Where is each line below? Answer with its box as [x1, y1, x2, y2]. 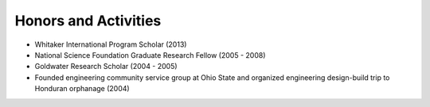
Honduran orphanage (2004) [34, 84, 131, 94]
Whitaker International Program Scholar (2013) [34, 40, 187, 49]
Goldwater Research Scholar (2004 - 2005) [34, 62, 178, 71]
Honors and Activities [14, 12, 162, 29]
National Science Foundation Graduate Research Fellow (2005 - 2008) [34, 50, 266, 59]
